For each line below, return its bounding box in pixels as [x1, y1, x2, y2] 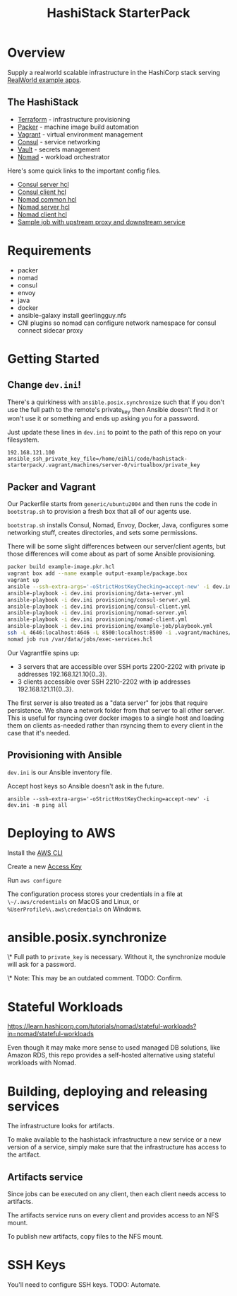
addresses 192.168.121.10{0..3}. [17, 670, 107, 678]
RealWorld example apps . [7, 76, 82, 84]
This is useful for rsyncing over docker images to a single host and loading [7, 713, 224, 722]
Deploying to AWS [7, 825, 116, 841]
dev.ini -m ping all [7, 801, 68, 808]
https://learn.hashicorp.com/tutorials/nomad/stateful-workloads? [7, 1022, 197, 1031]
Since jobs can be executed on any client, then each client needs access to [7, 1190, 226, 1198]
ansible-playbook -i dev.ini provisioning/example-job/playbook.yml [7, 623, 213, 630]
